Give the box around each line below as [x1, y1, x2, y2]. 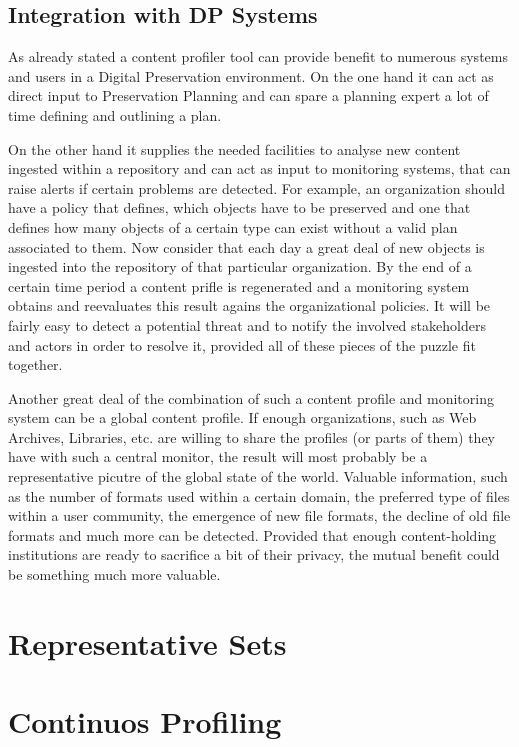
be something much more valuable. [8, 564, 221, 585]
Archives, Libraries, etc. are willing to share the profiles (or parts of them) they [8, 426, 495, 447]
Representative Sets [8, 622, 287, 663]
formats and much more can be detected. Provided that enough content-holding [8, 524, 497, 545]
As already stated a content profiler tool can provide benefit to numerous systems [8, 46, 508, 67]
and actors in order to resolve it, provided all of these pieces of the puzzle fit [8, 334, 476, 355]
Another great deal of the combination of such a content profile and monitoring [8, 387, 494, 408]
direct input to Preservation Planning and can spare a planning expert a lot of [8, 85, 489, 106]
